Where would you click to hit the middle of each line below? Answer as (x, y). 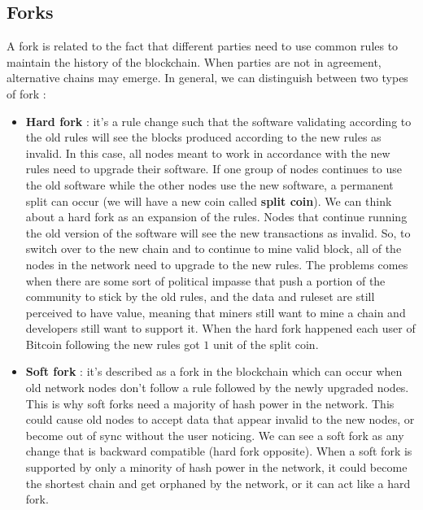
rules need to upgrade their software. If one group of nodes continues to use (214, 169)
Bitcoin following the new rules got (113, 344)
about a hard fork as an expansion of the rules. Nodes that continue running (216, 217)
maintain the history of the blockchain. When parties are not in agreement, (194, 61)
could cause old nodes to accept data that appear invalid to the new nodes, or (220, 419)
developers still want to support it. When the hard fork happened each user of (220, 328)
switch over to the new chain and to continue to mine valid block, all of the (214, 248)
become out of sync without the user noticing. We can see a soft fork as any (215, 435)
